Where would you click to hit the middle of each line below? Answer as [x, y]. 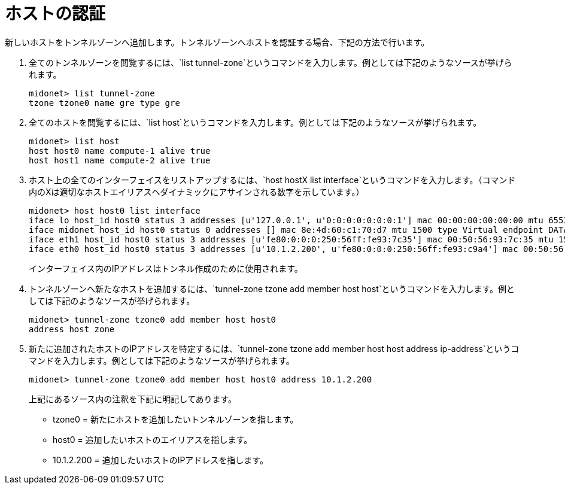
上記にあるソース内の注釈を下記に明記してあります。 [133, 399]
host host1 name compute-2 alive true [120, 160]
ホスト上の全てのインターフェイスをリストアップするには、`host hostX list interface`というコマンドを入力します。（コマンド [272, 180]
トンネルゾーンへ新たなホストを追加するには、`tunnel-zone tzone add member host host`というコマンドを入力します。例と [272, 288]
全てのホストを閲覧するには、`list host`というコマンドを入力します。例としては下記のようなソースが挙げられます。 [255, 122]
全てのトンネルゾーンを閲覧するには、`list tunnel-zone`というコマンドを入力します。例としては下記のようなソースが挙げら [271, 62]
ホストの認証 [55, 14]
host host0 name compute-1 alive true [120, 151]
